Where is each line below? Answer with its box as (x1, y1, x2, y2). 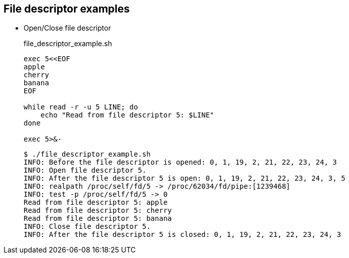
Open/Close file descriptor (24, 24, 111, 33)
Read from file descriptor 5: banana (24, 214, 172, 223)
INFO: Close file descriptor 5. (24, 222, 151, 231)
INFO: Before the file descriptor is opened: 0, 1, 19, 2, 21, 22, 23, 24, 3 (24, 158, 337, 167)
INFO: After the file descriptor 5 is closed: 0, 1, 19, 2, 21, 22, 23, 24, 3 (24, 230, 341, 239)
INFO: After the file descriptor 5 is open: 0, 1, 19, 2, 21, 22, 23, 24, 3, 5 (24, 174, 345, 183)
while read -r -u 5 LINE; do (24, 103, 138, 111)
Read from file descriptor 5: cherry (24, 206, 172, 215)
